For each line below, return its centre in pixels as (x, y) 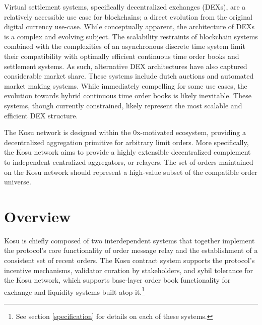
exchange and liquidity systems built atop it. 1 (75, 291)
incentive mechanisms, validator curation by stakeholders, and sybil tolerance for (129, 270)
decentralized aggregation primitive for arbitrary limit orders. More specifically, (126, 142)
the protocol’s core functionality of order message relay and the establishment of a (131, 250)
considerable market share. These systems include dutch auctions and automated (129, 76)
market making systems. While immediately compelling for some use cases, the (126, 85)
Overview (38, 216)
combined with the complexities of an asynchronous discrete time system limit (125, 46)
